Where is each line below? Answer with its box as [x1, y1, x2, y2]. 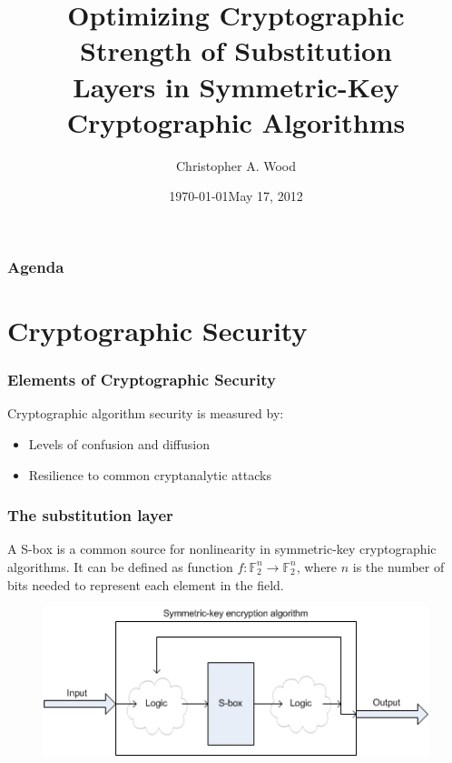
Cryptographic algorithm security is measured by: [7, 404, 284, 423]
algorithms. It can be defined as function [7, 557, 233, 576]
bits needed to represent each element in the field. [7, 575, 284, 594]
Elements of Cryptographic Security [7, 368, 276, 391]
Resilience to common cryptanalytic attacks [28, 465, 271, 484]
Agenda [7, 255, 64, 277]
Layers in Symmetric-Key [73, 67, 399, 105]
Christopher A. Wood [175, 156, 297, 175]
